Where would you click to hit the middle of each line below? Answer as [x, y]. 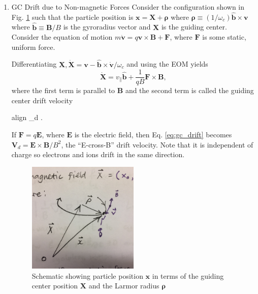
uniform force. [33, 47]
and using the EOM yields [167, 64]
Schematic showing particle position [87, 275]
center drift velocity [42, 100]
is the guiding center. [194, 27]
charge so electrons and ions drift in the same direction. [98, 154]
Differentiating [34, 64]
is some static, [224, 37]
